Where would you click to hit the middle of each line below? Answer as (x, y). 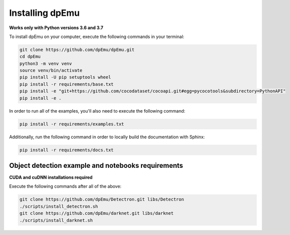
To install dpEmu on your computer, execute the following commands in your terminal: (97, 37)
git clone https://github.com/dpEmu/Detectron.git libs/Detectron (102, 199)
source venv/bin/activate (51, 71)
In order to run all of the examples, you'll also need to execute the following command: (97, 111)
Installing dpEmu (45, 13)
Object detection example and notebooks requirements (96, 166)
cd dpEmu (30, 57)
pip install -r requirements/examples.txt (72, 124)
